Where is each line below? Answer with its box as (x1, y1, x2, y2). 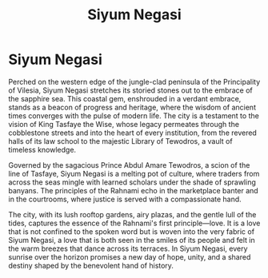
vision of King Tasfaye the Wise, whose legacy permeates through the (8, 119, 240, 129)
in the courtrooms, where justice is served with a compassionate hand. (8, 194, 242, 204)
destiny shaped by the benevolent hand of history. (8, 260, 174, 270)
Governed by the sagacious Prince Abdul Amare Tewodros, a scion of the (8, 160, 250, 169)
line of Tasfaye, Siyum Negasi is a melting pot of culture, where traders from (8, 169, 260, 178)
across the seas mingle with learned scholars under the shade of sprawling (8, 177, 256, 187)
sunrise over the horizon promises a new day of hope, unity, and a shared (8, 252, 251, 261)
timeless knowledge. (8, 145, 77, 154)
